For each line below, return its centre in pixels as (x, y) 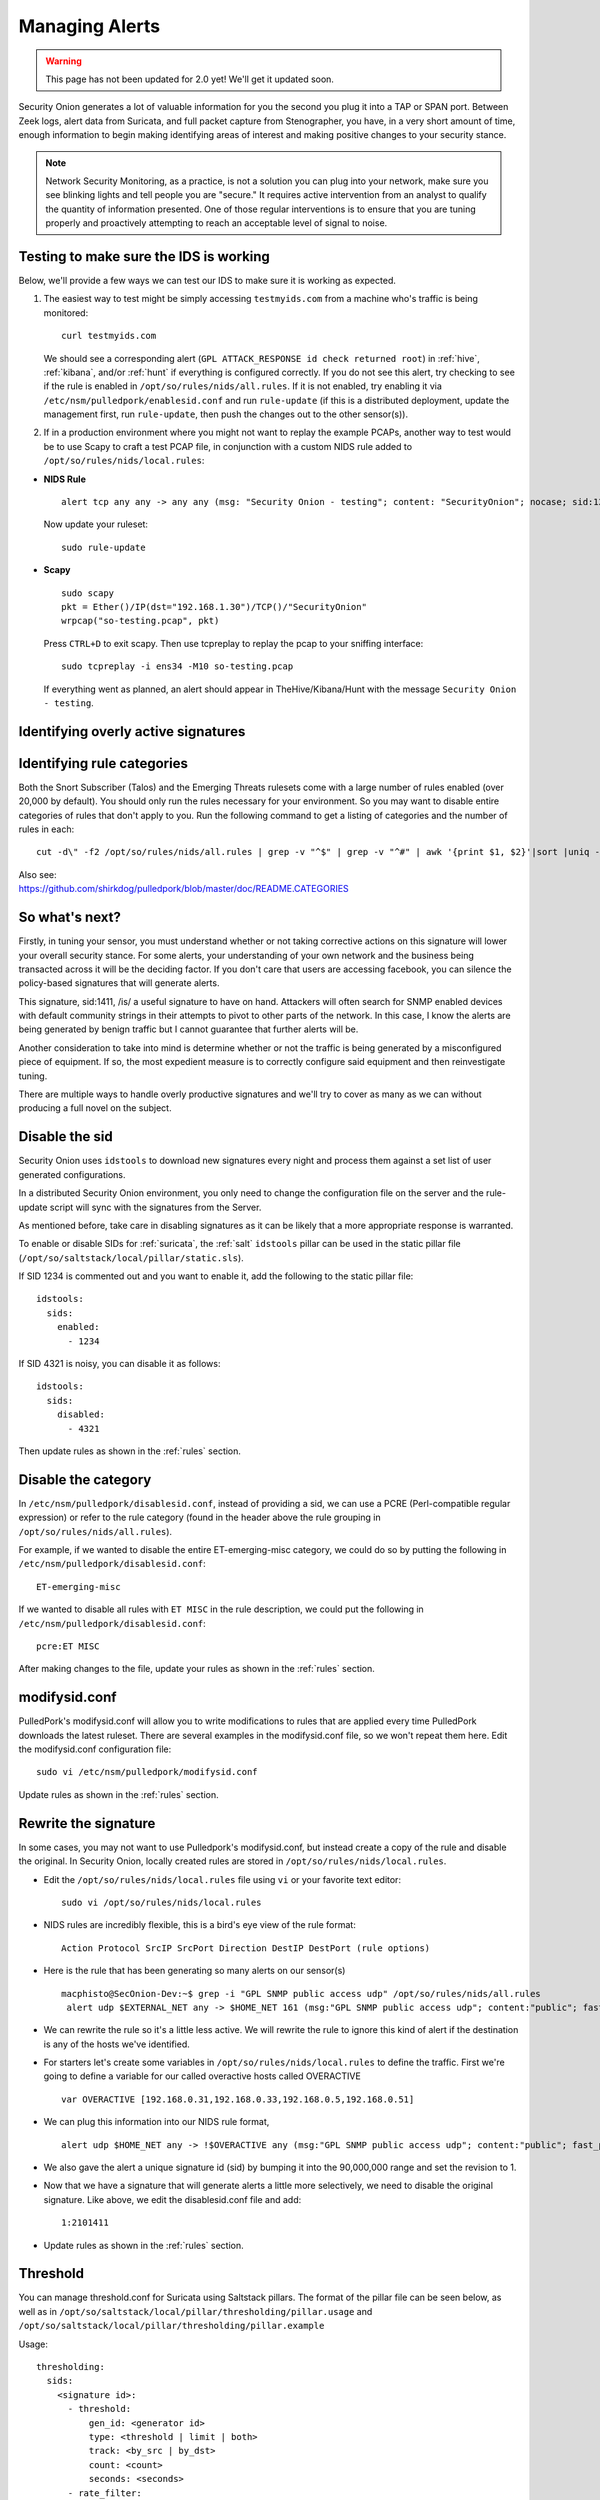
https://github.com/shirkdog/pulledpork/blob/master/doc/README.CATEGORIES (183, 889)
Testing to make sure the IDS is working (144, 256)
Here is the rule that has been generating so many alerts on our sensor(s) (194, 1971)
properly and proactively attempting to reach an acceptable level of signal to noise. (216, 223)
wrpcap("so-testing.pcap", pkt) (140, 621)
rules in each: (46, 829)
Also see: (37, 874)
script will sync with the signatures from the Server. (155, 1207)
